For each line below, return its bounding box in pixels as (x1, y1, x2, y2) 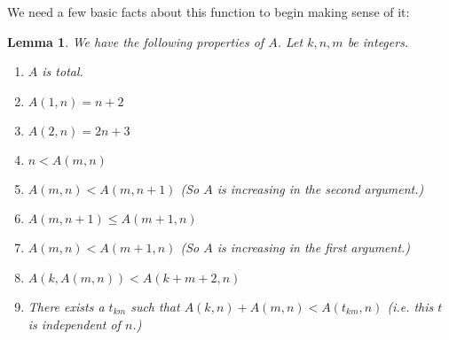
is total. (42, 62, 83, 81)
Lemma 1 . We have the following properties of (7, 32, 264, 50)
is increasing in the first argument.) (217, 238, 411, 257)
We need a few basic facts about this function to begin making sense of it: (7, 3, 410, 20)
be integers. (347, 32, 409, 50)
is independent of (28, 314, 121, 333)
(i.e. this (387, 297, 434, 315)
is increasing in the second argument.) (217, 179, 424, 197)
